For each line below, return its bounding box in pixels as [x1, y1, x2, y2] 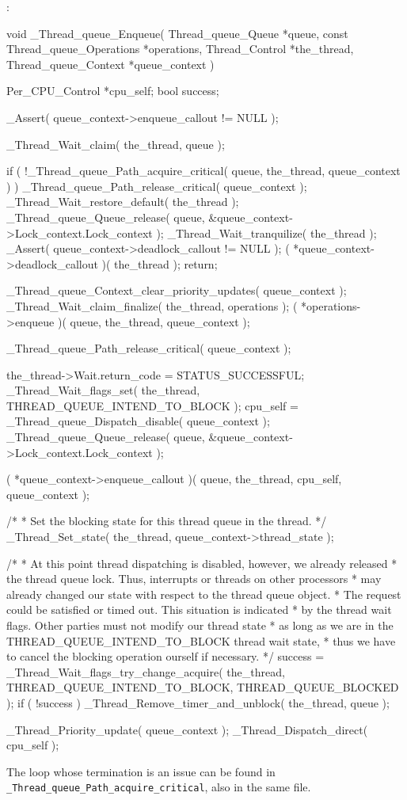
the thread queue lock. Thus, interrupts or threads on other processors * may [6, 570, 382, 587]
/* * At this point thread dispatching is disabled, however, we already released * [6, 554, 397, 571]
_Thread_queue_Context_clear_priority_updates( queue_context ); [6, 282, 347, 299]
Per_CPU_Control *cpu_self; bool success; [6, 82, 219, 99]
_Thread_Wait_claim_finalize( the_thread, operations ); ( [6, 297, 298, 314]
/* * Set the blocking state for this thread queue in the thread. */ [6, 512, 327, 529]
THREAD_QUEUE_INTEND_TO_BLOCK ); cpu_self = [6, 397, 299, 413]
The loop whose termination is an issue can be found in [6, 763, 276, 779]
